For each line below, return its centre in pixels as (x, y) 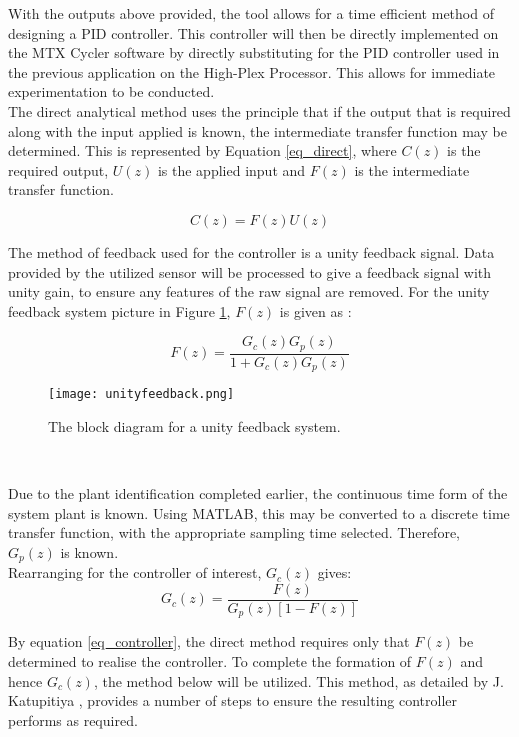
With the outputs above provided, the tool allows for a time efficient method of (251, 13)
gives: (334, 572)
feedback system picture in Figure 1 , (119, 310)
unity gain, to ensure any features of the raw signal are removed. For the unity (249, 291)
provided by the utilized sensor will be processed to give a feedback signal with (250, 271)
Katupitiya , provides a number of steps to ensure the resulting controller (233, 700)
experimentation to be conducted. (111, 91)
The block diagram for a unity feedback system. (194, 425)
